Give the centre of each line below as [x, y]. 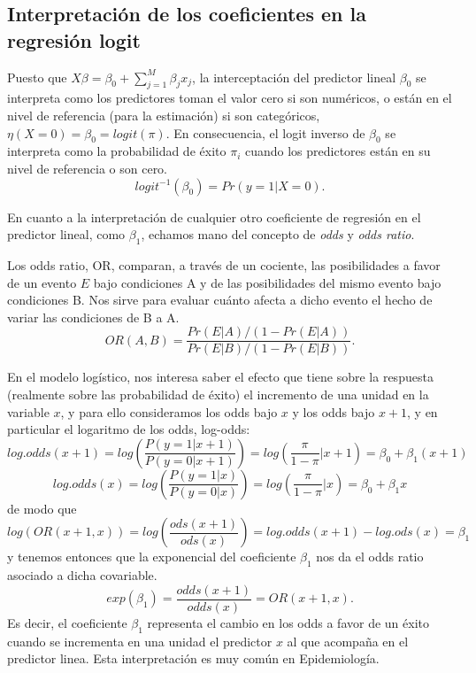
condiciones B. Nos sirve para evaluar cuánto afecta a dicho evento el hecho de [220, 300]
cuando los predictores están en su [338, 151]
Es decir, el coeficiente [67, 622]
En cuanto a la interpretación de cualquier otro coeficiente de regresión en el [214, 217]
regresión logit [74, 39]
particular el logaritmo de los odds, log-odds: [129, 429]
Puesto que [37, 77]
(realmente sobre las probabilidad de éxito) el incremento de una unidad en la [218, 394]
